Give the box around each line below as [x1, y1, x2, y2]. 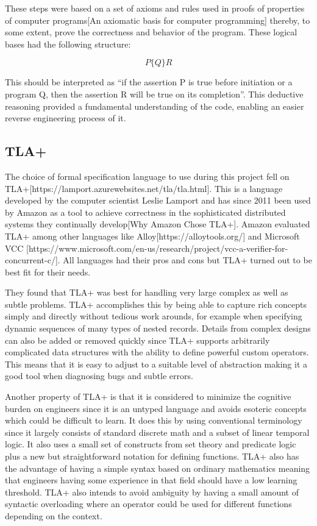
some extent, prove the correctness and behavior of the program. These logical [5, 26, 297, 38]
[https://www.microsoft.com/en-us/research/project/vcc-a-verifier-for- [26, 241, 288, 254]
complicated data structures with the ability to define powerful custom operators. [5, 346, 309, 358]
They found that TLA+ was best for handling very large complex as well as [5, 286, 288, 299]
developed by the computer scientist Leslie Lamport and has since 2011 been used [5, 194, 311, 207]
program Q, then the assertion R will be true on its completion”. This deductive [5, 87, 304, 100]
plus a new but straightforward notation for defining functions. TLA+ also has [5, 450, 299, 463]
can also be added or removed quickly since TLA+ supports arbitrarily [5, 333, 270, 346]
